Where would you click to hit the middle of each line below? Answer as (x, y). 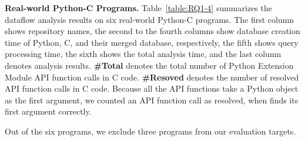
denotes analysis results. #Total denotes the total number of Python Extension (149, 65)
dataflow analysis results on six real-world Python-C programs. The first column (150, 19)
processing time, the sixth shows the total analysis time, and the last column (143, 54)
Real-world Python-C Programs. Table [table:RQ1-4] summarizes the (138, 8)
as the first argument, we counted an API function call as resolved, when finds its (152, 100)
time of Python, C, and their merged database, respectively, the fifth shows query (152, 42)
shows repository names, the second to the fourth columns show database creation (152, 31)
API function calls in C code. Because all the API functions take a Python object (152, 88)
